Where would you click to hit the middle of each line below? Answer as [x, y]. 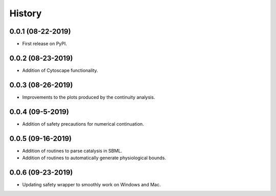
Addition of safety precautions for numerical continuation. [83, 124]
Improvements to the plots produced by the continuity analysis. [89, 97]
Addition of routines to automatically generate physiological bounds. [94, 158]
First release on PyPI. [45, 44]
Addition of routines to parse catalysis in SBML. [72, 151]
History [26, 13]
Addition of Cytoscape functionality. [60, 70]
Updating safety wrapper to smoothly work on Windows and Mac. [91, 184]
